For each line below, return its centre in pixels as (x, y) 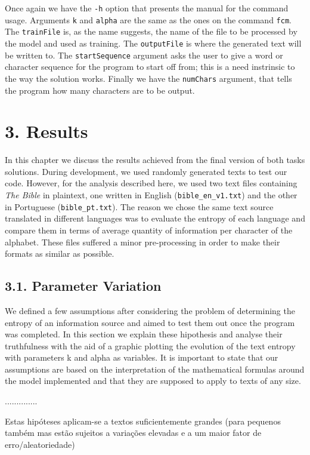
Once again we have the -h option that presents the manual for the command (147, 8)
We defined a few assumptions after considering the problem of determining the (150, 310)
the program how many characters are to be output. (100, 90)
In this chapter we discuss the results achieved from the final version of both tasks (155, 160)
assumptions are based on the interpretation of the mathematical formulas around (155, 369)
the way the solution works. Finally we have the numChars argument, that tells (148, 78)
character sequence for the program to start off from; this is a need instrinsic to (150, 67)
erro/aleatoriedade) (40, 444)
